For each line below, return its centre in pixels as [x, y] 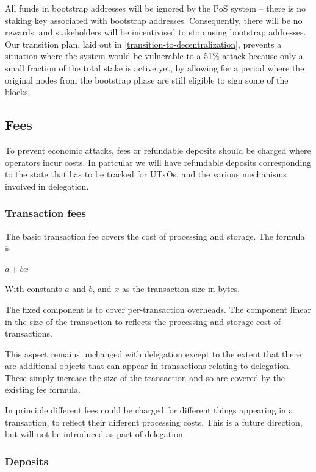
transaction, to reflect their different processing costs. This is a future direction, [154, 422]
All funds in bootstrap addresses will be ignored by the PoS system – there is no [155, 8]
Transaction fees [45, 213]
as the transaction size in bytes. [181, 289]
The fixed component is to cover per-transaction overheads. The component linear [158, 309]
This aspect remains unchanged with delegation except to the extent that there [153, 353]
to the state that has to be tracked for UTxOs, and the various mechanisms [146, 174]
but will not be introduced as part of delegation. [95, 434]
